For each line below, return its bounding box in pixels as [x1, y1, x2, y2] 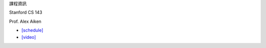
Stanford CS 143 [9, 10, 43, 16]
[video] [21, 34, 36, 40]
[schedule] [21, 27, 44, 33]
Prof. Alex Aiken [9, 18, 42, 24]
